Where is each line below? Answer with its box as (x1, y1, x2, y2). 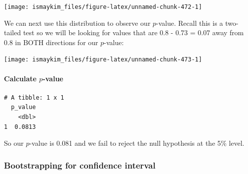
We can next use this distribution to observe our (4, 17, 151, 28)
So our (4, 138, 24, 148)
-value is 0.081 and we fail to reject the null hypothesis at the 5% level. (29, 138, 245, 148)
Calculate (4, 73, 37, 83)
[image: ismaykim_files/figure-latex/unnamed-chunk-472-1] (4, 3, 202, 10)
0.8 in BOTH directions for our (4, 37, 98, 47)
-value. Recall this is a (156, 17, 223, 28)
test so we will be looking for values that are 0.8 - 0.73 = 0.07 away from (23, 27, 244, 38)
